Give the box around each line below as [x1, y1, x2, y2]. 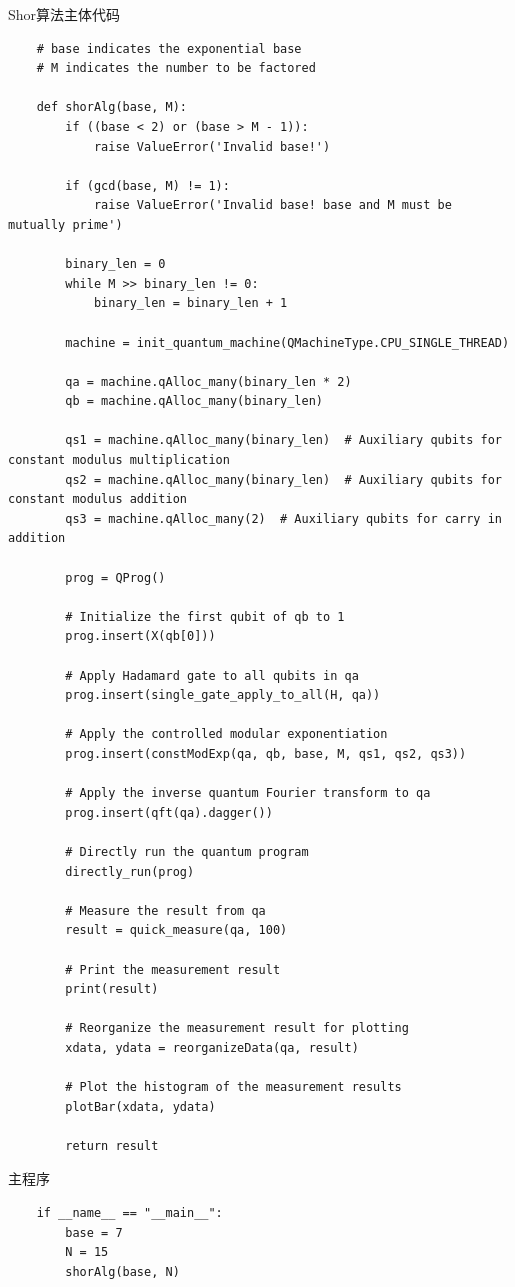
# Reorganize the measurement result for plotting [65, 1021, 409, 1036]
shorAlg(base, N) [65, 1264, 180, 1279]
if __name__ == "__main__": [36, 1206, 223, 1221]
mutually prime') [8, 217, 123, 232]
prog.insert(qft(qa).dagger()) [65, 805, 273, 820]
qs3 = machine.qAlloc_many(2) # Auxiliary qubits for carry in [65, 511, 502, 526]
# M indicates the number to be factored [36, 61, 316, 76]
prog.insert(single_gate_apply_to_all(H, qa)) [65, 688, 381, 703]
